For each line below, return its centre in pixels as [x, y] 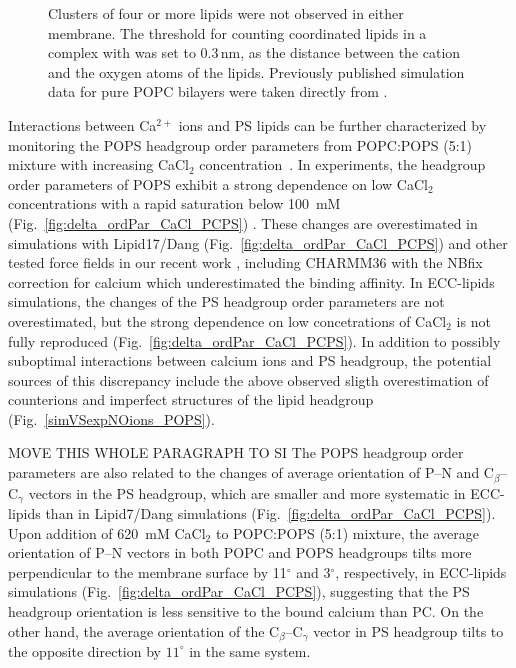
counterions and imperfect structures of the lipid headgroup [191, 399]
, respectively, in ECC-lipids [421, 571]
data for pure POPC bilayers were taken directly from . [218, 91]
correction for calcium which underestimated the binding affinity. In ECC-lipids [251, 281]
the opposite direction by [84, 650]
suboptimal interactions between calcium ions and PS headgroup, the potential [250, 360]
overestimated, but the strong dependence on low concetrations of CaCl [227, 320]
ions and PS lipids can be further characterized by [332, 124]
